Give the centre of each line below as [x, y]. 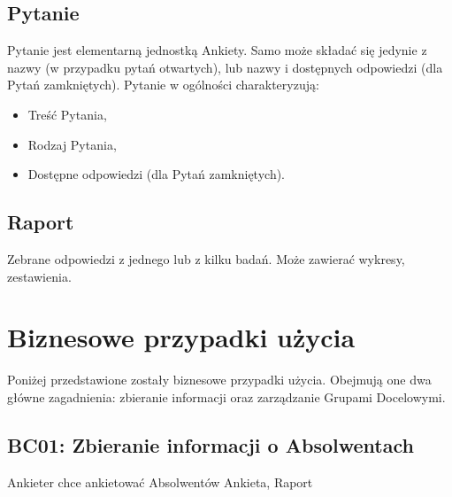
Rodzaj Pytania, [72, 144]
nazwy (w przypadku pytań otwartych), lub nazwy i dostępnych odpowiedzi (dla [225, 67]
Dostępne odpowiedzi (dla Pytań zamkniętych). [157, 174]
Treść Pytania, [67, 114]
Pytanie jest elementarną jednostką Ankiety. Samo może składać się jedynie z [217, 50]
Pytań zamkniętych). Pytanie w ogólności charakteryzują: [163, 85]
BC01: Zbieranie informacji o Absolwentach [211, 444]
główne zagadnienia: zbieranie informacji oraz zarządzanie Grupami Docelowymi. [226, 396]
